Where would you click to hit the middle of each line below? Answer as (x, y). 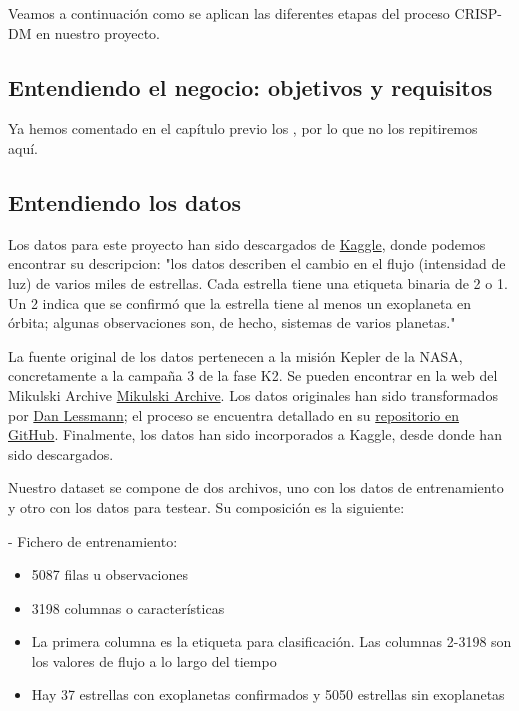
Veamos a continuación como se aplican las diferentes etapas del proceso (229, 13)
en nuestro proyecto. (98, 32)
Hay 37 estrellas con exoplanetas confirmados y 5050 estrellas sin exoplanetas (268, 694)
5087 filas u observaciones (109, 574)
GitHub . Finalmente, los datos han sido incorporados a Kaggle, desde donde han (255, 434)
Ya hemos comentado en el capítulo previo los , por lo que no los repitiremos (243, 128)
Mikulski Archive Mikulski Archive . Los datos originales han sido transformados (253, 394)
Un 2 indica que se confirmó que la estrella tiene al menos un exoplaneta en (240, 302)
